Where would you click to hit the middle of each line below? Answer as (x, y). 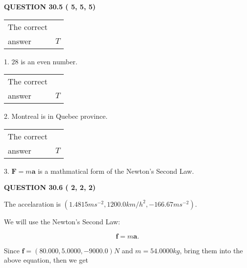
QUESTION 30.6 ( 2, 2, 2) (50, 187)
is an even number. (49, 61)
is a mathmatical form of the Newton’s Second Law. (116, 171)
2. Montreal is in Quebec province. (56, 116)
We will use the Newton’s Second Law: (62, 221)
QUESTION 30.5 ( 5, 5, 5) (50, 6)
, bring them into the (211, 250)
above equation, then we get (46, 260)
